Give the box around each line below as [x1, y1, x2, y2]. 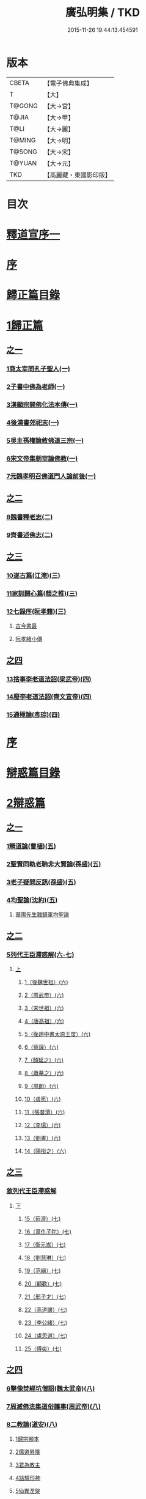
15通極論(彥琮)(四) [6, 711, 60, 719]
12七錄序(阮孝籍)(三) [6, 607, 67, 615]
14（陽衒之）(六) [24, 1147, 67, 1155]
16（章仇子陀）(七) [24, 1227, 72, 1235]
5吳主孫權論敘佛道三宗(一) [6, 436, 84, 445]
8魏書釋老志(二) [6, 513, 53, 521]
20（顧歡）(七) [24, 1279, 62, 1287]
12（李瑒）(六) [24, 1122, 61, 1129]
